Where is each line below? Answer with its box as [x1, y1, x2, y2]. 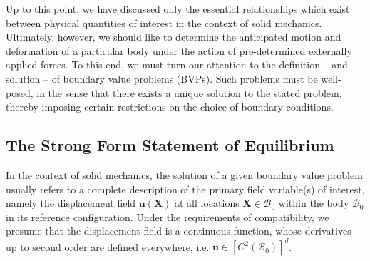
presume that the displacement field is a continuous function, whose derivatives [6, 223, 351, 238]
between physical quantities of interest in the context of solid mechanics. [6, 15, 322, 30]
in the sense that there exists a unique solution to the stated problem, [36, 85, 342, 100]
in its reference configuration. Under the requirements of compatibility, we [6, 209, 329, 224]
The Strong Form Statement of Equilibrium [6, 134, 334, 156]
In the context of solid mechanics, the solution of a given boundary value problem [6, 167, 363, 182]
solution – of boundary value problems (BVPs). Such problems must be [6, 71, 318, 86]
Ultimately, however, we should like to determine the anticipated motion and [6, 29, 341, 44]
